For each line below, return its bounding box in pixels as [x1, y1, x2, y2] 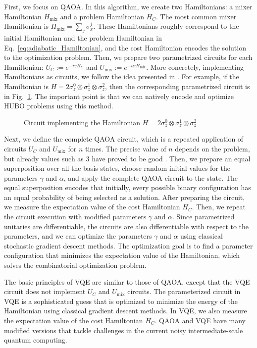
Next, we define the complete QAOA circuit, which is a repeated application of [4, 134, 244, 144]
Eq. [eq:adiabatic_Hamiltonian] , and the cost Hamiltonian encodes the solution [4, 42, 246, 52]
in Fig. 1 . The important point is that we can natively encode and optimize [4, 91, 234, 101]
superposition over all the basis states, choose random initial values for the [4, 163, 230, 173]
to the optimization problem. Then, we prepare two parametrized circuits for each [4, 52, 253, 62]
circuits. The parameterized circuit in [127, 286, 241, 297]
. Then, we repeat [192, 201, 246, 212]
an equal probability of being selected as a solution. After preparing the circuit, [4, 192, 245, 202]
